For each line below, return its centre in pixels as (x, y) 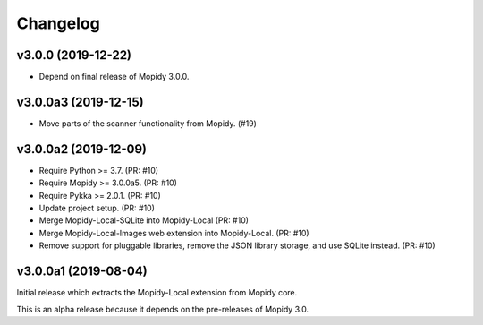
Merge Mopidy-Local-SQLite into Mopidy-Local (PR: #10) (144, 220)
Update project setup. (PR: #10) (97, 208)
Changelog (58, 23)
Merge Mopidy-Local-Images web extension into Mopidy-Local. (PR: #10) (174, 233)
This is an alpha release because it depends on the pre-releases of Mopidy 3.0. (162, 309)
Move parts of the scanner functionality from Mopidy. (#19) (148, 123)
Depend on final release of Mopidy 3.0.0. (114, 77)
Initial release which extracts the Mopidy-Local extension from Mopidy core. (157, 293)
